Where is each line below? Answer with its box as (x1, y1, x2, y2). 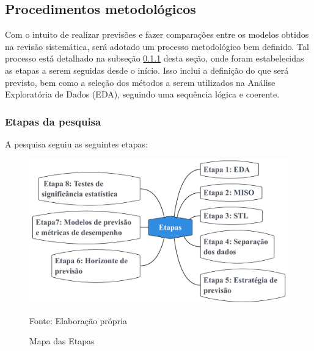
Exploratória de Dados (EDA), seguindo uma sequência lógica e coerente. (5, 88, 280, 101)
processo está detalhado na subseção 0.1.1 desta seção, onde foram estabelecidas (5, 52, 304, 65)
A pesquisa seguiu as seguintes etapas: (5, 137, 148, 150)
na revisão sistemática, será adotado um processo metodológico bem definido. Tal (5, 40, 309, 52)
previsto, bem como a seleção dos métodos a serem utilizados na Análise (5, 76, 276, 88)
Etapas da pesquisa (5, 113, 101, 129)
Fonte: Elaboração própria (29, 314, 127, 327)
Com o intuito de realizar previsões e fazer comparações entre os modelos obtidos (5, 28, 309, 41)
